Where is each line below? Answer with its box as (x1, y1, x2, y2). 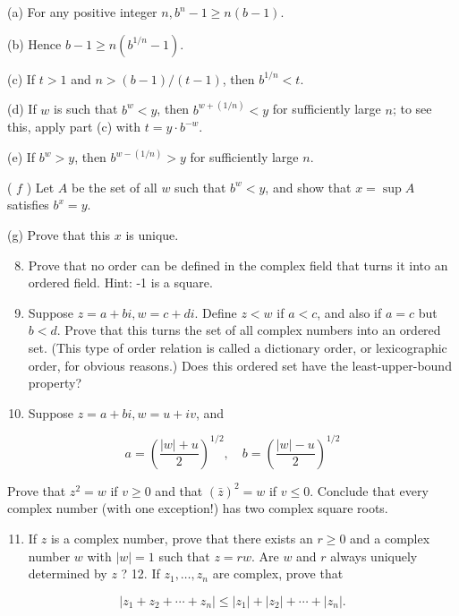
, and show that (265, 177, 352, 196)
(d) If (7, 99, 37, 118)
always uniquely (330, 546, 418, 565)
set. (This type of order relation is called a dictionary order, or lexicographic (28, 338, 447, 356)
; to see (392, 99, 432, 118)
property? (28, 373, 82, 392)
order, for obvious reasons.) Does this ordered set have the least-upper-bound (28, 355, 452, 374)
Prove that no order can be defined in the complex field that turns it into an (28, 255, 448, 274)
